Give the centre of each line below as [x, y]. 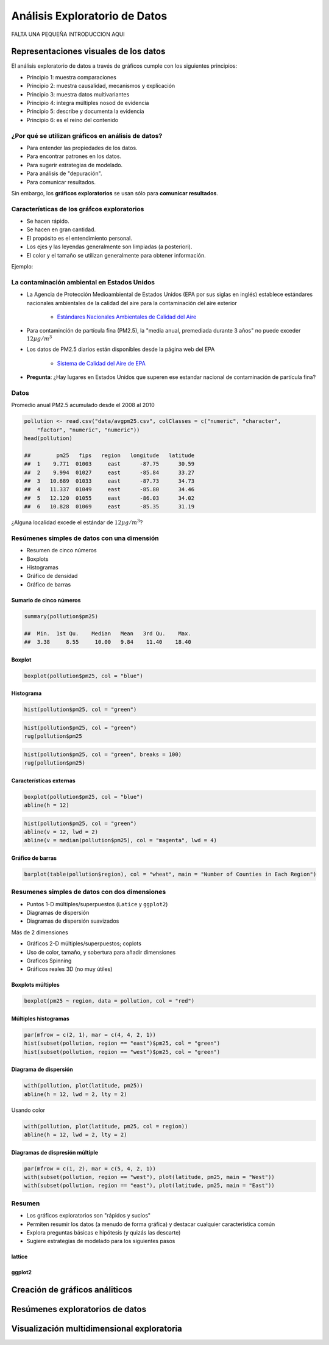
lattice [19, 1257]
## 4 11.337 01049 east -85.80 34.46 [109, 489]
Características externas [43, 781]
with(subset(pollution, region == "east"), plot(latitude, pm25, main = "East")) [150, 1186]
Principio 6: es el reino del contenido [73, 120]
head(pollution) [48, 438]
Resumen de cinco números [62, 550]
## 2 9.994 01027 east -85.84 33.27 [109, 472]
